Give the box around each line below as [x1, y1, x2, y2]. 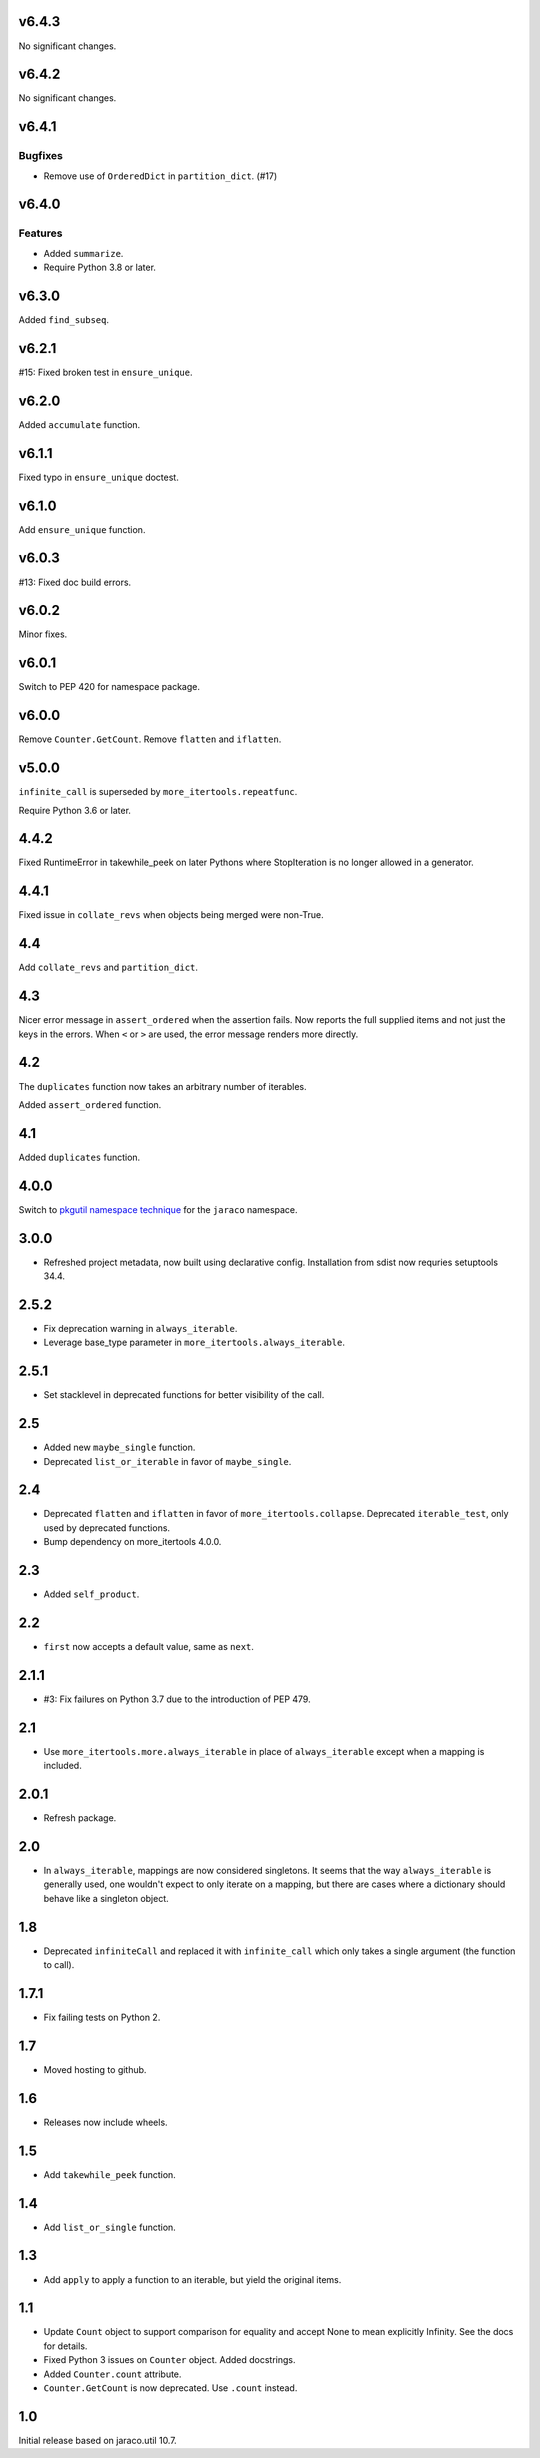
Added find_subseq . [18, 314, 110, 326]
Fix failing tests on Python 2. [43, 2011, 161, 2023]
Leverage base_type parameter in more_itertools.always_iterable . [43, 1336, 345, 1349]
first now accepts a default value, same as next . [43, 1641, 255, 1652]
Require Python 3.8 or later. [43, 261, 157, 274]
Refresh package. [43, 1812, 117, 1824]
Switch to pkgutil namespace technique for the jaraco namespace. [18, 1203, 299, 1215]
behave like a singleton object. [43, 1892, 169, 1904]
